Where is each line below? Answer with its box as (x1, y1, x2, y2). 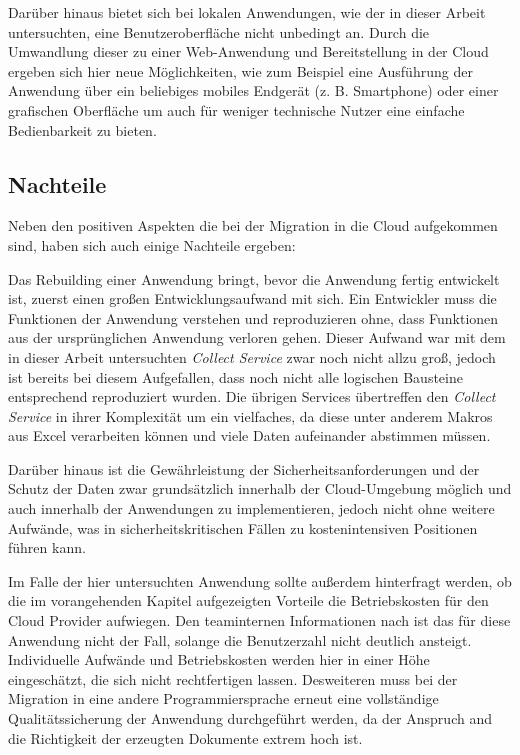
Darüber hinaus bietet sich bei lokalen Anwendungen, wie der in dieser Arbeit (8, 2, 486, 22)
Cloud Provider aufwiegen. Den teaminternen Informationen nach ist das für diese (8, 610, 511, 631)
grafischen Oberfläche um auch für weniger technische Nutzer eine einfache (8, 99, 465, 120)
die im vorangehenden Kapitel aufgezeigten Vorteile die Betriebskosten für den (8, 590, 489, 611)
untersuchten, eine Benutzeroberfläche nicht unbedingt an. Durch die (8, 21, 430, 42)
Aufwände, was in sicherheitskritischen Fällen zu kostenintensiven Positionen (8, 517, 478, 538)
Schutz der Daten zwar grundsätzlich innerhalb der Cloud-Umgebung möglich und (8, 478, 512, 499)
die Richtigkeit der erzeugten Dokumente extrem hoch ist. (8, 727, 363, 748)
